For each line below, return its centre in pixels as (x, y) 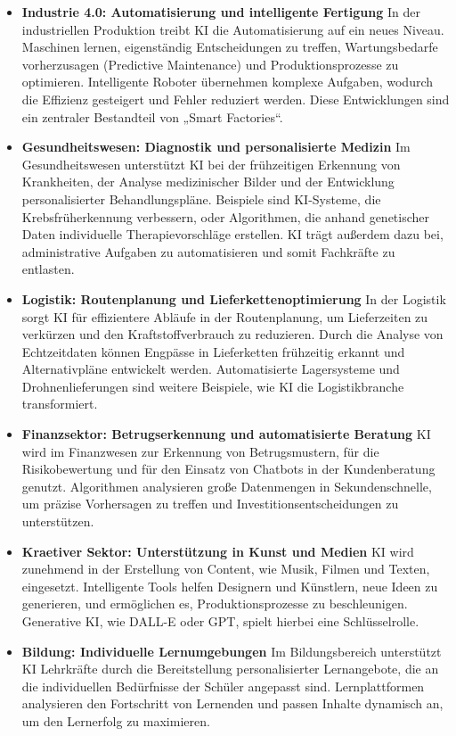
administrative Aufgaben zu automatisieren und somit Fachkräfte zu (208, 251)
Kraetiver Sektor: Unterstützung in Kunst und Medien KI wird (218, 551)
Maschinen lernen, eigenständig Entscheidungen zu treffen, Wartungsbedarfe (230, 47)
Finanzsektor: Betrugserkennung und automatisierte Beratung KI (226, 434)
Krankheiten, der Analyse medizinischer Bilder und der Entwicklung (208, 182)
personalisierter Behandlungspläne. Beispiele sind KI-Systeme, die (201, 198)
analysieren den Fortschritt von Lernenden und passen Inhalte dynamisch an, (232, 703)
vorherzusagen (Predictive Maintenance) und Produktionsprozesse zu (210, 64)
